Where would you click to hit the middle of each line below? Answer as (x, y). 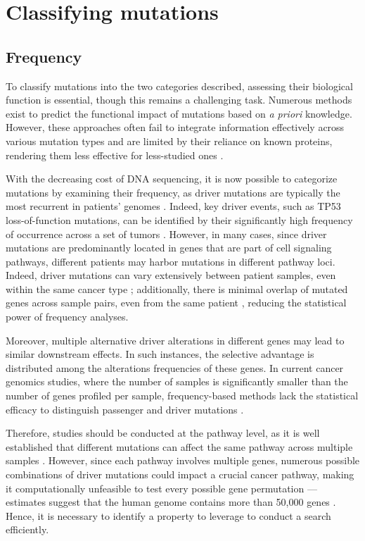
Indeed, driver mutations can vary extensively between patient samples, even (171, 275)
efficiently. (27, 529)
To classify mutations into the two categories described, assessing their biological (179, 86)
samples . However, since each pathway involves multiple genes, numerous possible (183, 460)
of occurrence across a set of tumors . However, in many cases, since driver (166, 234)
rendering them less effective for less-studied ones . (115, 155)
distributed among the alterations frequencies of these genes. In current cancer (175, 367)
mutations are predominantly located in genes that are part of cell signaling (169, 248)
